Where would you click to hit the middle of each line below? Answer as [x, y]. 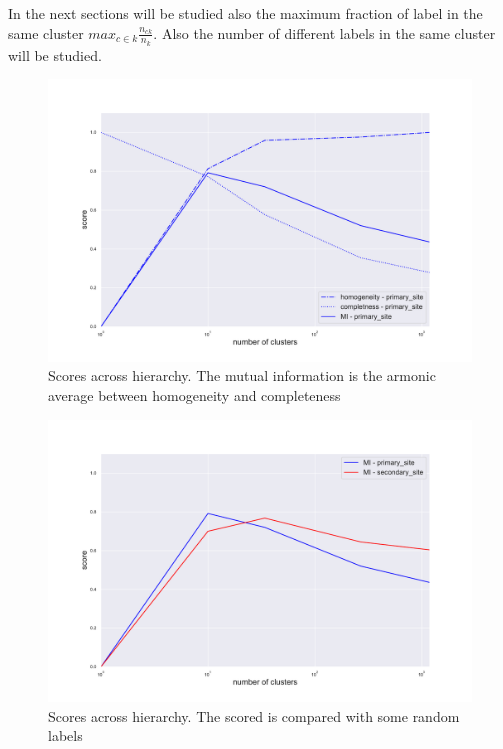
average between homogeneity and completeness [194, 395]
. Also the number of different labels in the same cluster [324, 32]
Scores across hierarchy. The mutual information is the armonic [242, 375]
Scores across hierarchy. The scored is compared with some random [254, 715]
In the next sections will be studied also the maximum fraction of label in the [245, 13]
